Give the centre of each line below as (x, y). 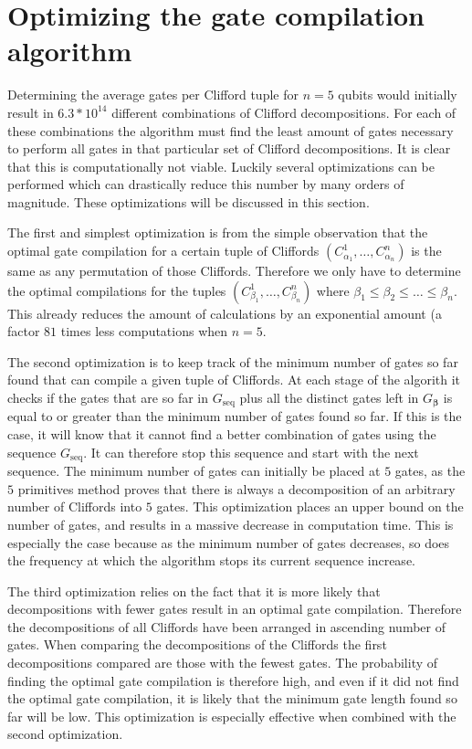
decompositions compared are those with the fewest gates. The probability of (223, 663)
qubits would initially (398, 95)
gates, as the (430, 471)
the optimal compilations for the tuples (117, 290)
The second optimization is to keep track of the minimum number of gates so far (233, 361)
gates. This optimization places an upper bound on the (310, 506)
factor (24, 331)
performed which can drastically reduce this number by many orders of (206, 184)
